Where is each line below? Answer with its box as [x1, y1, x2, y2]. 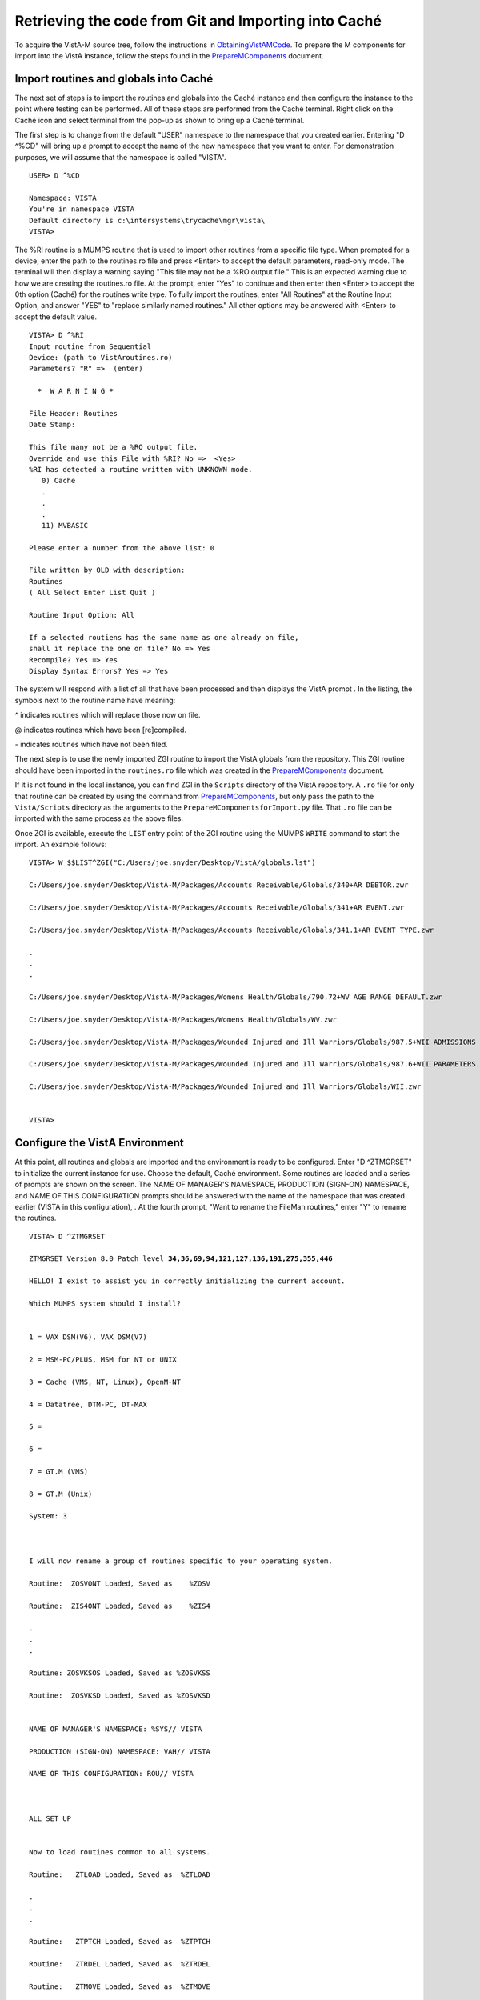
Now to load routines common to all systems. [29, 1848, 211, 1857]
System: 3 [29, 1512, 67, 1521]
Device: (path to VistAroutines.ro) [29, 353, 173, 362]
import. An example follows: [14, 840, 107, 850]
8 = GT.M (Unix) [29, 1489, 93, 1498]
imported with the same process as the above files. [14, 814, 184, 823]
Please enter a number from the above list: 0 [29, 543, 215, 552]
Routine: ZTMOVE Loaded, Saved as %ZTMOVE [29, 1982, 211, 1991]
